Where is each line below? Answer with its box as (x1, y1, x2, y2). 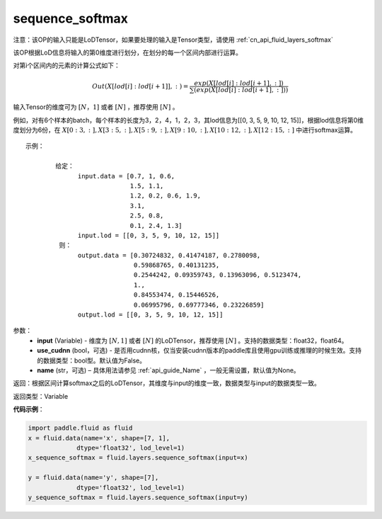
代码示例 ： (13, 405, 45, 414)
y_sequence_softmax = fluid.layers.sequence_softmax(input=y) (28, 493, 248, 501)
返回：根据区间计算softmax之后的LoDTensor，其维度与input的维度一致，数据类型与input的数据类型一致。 (13, 379, 321, 387)
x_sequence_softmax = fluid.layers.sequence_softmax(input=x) (28, 454, 248, 462)
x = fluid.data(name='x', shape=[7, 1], (28, 434, 170, 442)
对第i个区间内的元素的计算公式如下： (13, 61, 120, 70)
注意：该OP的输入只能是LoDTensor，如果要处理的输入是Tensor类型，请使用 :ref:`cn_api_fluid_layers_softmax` (13, 35, 334, 44)
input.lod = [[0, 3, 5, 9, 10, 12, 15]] (78, 231, 220, 239)
